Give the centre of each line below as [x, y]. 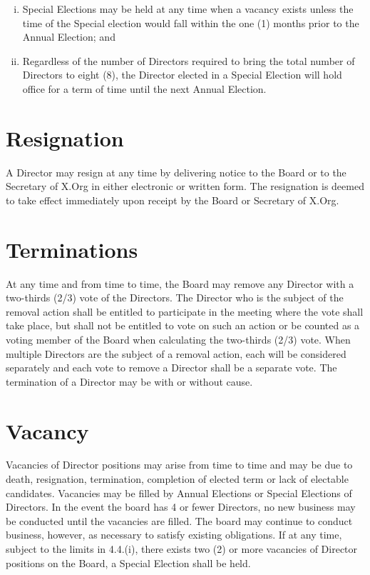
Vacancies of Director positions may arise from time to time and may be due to [179, 465]
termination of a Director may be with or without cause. [129, 381]
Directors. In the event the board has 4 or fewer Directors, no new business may [181, 507]
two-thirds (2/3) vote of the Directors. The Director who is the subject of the [175, 297]
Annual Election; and [69, 37]
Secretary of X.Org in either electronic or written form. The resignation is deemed [185, 186]
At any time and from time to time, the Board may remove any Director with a [180, 283]
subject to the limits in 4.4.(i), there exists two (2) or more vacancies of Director [182, 549]
